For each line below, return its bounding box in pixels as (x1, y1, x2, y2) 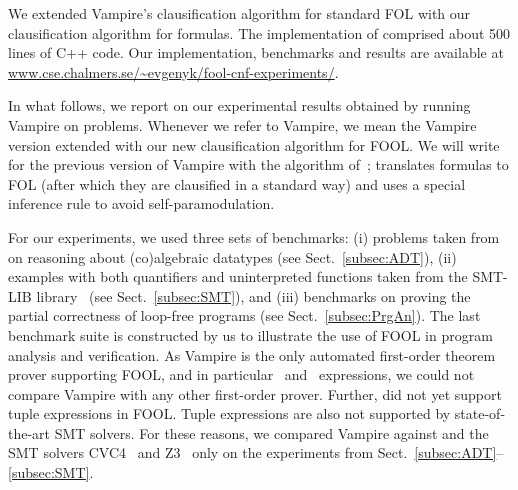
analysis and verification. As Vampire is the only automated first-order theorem (8, 344, 496, 365)
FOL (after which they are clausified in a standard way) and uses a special (8, 173, 466, 194)
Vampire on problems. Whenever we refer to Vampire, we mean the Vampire (8, 114, 477, 135)
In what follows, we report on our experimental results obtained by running (8, 95, 471, 116)
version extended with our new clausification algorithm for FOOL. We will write (8, 134, 500, 155)
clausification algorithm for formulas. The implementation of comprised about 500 (8, 22, 511, 43)
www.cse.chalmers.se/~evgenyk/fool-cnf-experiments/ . (8, 61, 339, 82)
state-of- (454, 403, 506, 424)
